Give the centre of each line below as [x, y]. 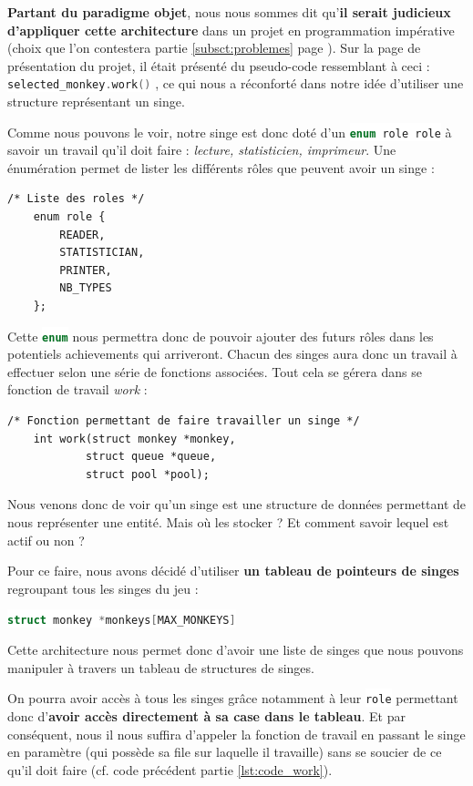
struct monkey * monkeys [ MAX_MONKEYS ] [122, 621]
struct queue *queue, [151, 457]
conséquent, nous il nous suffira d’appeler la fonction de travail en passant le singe [236, 734]
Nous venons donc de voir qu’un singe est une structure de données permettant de [237, 504]
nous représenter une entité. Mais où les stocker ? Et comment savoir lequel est [228, 522]
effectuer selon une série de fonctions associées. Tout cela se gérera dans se [215, 371]
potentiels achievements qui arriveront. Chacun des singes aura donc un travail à [232, 354]
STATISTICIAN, [102, 253]
